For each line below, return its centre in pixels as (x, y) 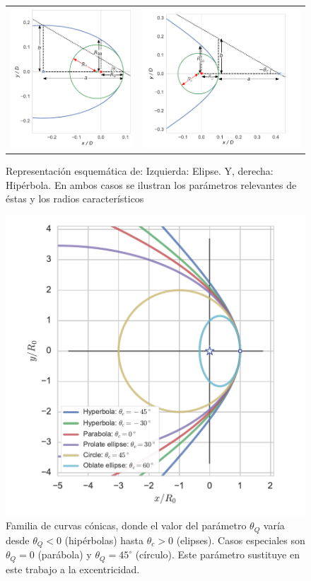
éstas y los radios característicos (75, 199)
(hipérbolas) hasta (104, 540)
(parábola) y (65, 554)
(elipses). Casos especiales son (241, 540)
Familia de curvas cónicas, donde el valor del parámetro (126, 525)
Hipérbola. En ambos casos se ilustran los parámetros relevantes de (151, 184)
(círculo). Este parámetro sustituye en (217, 554)
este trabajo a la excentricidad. (73, 569)
